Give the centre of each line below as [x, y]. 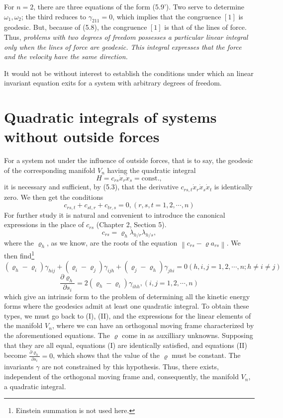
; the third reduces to [54, 16]
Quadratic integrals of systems [110, 117]
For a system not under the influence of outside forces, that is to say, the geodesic [129, 160]
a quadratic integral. [35, 386]
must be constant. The [206, 355]
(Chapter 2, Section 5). [131, 224]
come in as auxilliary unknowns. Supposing [188, 335]
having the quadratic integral [151, 170]
